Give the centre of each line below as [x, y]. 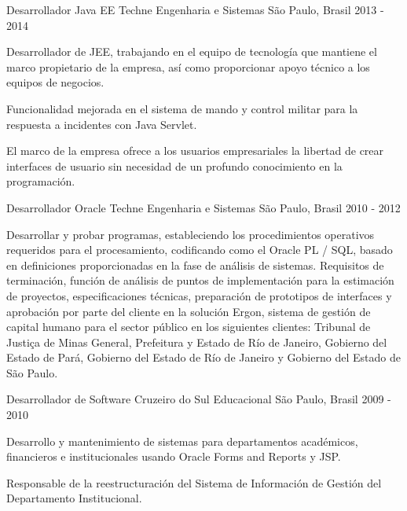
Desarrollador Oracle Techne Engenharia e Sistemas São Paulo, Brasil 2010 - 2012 [203, 207]
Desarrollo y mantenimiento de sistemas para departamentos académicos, [182, 441]
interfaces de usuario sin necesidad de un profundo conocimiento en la [174, 165]
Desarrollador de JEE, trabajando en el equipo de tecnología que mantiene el [192, 51]
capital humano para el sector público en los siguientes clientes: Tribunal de [189, 327]
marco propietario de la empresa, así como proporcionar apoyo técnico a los [188, 66]
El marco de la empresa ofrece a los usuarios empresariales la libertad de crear [195, 151]
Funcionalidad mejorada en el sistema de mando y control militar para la [182, 108]
